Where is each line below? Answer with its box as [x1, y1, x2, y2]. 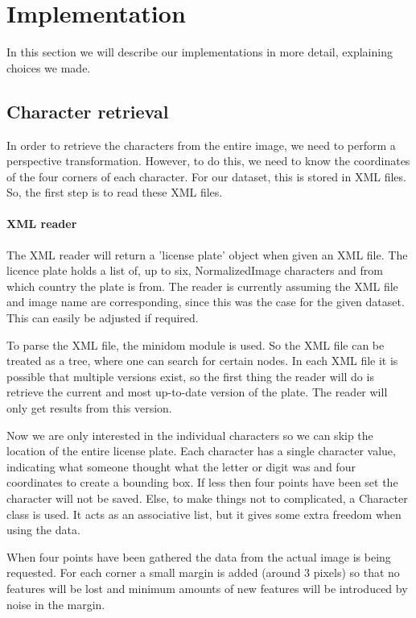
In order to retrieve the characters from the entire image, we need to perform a [6, 136, 396, 153]
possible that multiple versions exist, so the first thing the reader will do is [6, 367, 374, 384]
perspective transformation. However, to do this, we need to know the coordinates [6, 152, 410, 169]
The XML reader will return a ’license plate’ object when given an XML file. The [6, 246, 408, 263]
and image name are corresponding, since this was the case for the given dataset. [6, 293, 405, 310]
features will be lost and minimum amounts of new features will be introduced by [6, 579, 408, 596]
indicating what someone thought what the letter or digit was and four [6, 458, 356, 475]
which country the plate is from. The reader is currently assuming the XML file [6, 277, 398, 294]
